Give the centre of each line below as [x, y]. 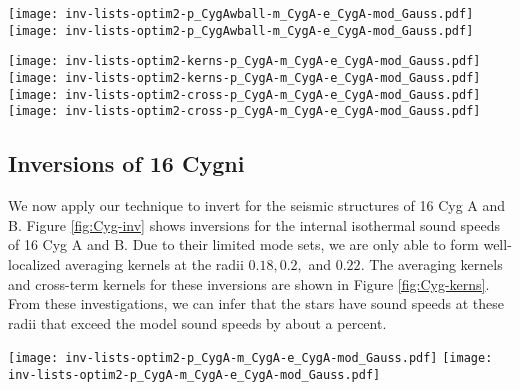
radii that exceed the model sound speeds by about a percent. [197, 322]
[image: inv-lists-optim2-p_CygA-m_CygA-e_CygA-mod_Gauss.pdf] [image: [250, 358]
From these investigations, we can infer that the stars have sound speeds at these [256, 303]
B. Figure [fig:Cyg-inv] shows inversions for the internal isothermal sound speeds [254, 224]
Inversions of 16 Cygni [126, 163]
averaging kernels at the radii [154, 263]
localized [34, 263]
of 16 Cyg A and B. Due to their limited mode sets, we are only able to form [243, 244]
